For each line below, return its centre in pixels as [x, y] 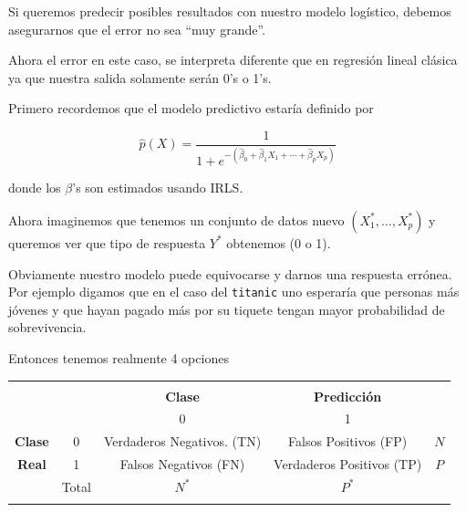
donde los [35, 188]
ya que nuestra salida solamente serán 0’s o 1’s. [140, 77]
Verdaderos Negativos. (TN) [182, 441]
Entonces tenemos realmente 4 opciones [119, 358]
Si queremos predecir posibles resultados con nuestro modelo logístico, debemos [230, 11]
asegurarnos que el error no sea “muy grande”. [137, 29]
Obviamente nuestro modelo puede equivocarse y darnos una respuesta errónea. [230, 273]
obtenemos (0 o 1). [279, 242]
